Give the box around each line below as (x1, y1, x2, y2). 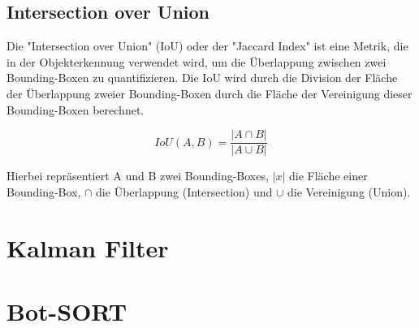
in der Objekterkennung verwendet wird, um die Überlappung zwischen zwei (6, 53, 387, 70)
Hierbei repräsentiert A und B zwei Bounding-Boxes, (6, 167, 269, 184)
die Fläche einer (289, 167, 368, 184)
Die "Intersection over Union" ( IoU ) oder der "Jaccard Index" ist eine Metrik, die (6, 37, 408, 54)
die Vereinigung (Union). (287, 183, 411, 200)
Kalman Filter (6, 231, 169, 264)
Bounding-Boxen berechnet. (6, 101, 145, 118)
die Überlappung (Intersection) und (96, 183, 273, 200)
